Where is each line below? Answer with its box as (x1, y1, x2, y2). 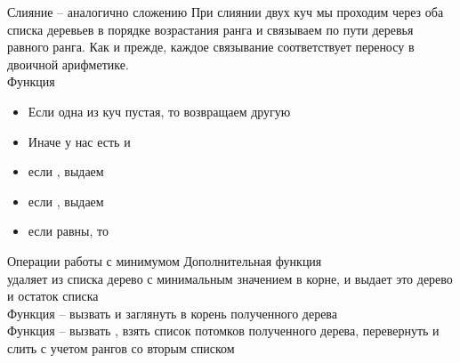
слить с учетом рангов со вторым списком (7, 338, 235, 357)
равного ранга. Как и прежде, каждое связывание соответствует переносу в (7, 37, 415, 56)
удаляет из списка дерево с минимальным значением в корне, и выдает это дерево (7, 269, 453, 287)
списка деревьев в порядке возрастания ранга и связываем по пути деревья (7, 20, 414, 38)
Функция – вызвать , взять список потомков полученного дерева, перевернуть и (7, 321, 440, 340)
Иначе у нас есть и (28, 132, 131, 150)
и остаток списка (7, 286, 99, 305)
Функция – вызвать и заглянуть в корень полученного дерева (7, 303, 337, 322)
